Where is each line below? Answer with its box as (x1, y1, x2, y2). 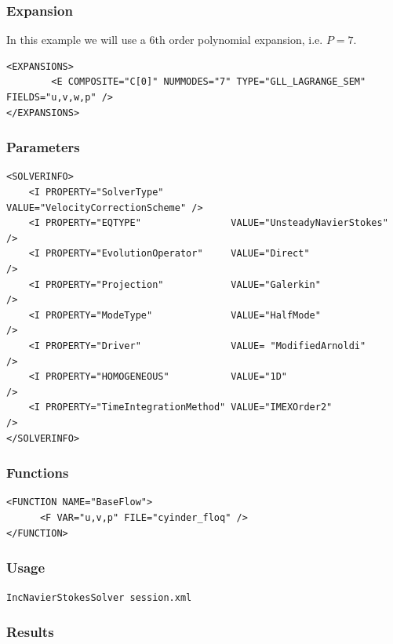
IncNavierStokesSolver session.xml (6, 592, 192, 604)
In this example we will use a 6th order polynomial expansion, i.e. (6, 31, 323, 48)
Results (6, 621, 54, 641)
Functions (6, 463, 69, 482)
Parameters (6, 137, 80, 157)
